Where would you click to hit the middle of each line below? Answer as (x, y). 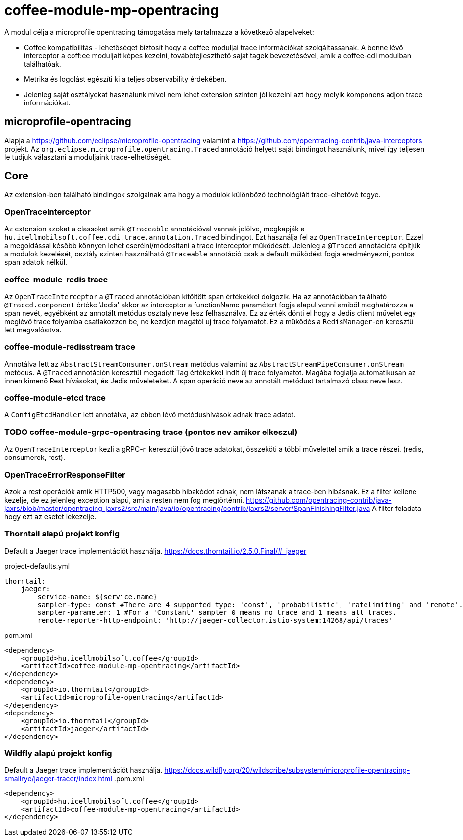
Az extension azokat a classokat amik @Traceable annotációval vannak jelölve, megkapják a (155, 229)
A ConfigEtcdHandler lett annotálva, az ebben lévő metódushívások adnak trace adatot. (150, 415)
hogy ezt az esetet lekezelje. (50, 516)
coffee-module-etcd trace (55, 398)
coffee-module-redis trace (56, 279)
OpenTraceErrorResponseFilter (65, 474)
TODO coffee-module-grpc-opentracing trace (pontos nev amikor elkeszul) (151, 432)
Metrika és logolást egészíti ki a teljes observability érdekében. (125, 79)
